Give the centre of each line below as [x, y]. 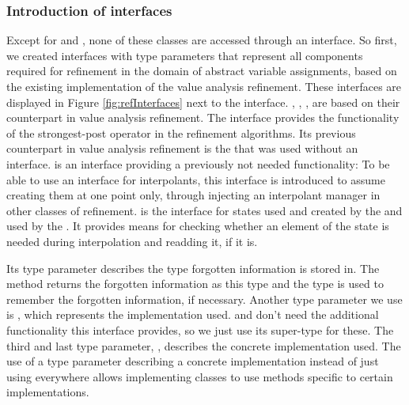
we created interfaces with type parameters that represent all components [185, 55]
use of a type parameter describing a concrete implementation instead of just [193, 361]
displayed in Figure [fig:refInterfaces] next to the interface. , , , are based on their [203, 102]
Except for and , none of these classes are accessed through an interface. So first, [202, 40]
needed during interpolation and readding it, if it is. [132, 241]
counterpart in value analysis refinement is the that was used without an [182, 148]
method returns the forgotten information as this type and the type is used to [195, 284]
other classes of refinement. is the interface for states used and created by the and [204, 210]
